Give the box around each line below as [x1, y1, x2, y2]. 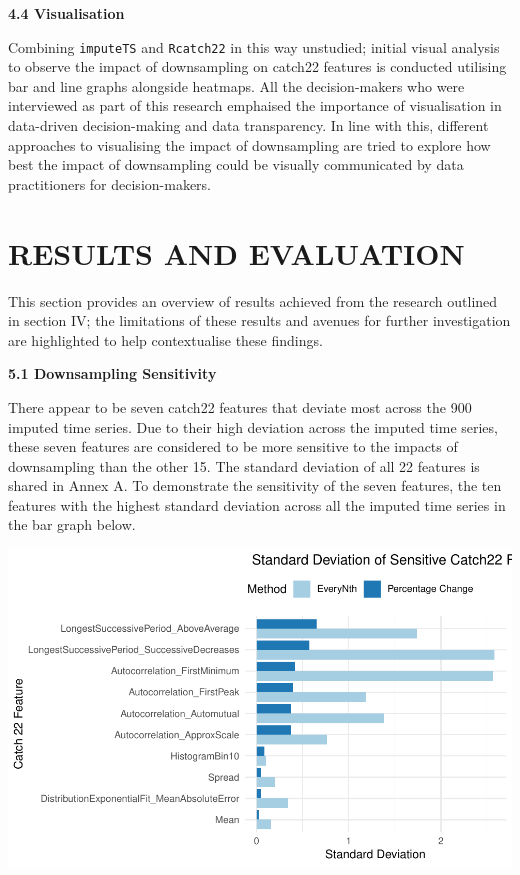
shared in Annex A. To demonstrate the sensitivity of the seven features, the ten [8, 475, 502, 496]
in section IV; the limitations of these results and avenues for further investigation [8, 310, 511, 331]
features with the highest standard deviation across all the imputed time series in [8, 494, 506, 515]
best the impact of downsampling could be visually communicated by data [8, 154, 464, 175]
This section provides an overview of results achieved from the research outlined [8, 290, 498, 311]
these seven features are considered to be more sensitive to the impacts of [8, 436, 458, 457]
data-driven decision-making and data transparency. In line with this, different [8, 115, 489, 136]
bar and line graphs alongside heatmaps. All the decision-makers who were [8, 75, 465, 96]
